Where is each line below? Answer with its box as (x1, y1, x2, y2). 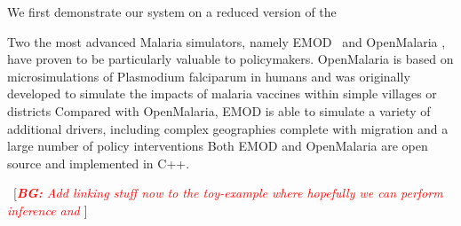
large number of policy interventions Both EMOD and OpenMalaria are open (7, 136, 428, 155)
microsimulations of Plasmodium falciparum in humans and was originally (7, 66, 410, 85)
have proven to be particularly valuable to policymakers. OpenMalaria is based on (7, 50, 454, 68)
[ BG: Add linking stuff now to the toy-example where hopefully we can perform (13, 183, 443, 202)
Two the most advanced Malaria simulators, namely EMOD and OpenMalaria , (7, 32, 446, 51)
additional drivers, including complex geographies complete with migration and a (7, 119, 449, 137)
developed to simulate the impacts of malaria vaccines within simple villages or (7, 84, 437, 103)
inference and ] (7, 200, 88, 219)
